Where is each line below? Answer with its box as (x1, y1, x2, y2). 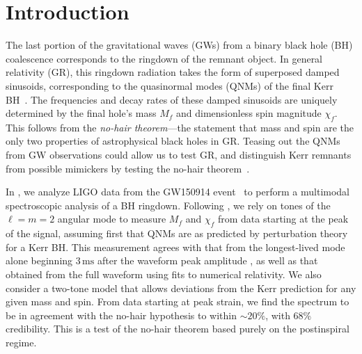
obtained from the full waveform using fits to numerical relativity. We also (6, 267, 322, 282)
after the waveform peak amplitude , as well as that (97, 253, 318, 268)
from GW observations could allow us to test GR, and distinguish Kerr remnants (6, 147, 352, 162)
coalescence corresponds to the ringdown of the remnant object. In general (6, 51, 323, 65)
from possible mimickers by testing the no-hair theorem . (6, 161, 250, 175)
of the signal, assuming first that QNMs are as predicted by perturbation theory (6, 226, 348, 241)
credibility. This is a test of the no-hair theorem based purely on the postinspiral (6, 321, 349, 336)
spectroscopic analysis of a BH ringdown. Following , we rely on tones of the (6, 198, 331, 212)
